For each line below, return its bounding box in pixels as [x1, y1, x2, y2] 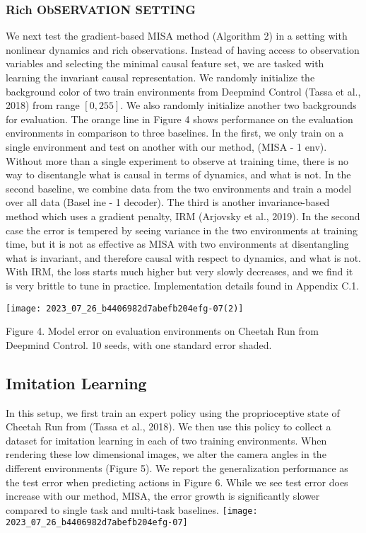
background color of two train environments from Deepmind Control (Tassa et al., [6, 84, 361, 98]
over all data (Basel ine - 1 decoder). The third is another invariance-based [6, 195, 330, 210]
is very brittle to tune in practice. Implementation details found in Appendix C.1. [6, 277, 360, 292]
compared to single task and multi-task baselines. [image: [6, 502, 258, 517]
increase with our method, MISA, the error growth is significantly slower [6, 488, 320, 503]
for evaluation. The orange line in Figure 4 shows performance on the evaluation [6, 111, 353, 126]
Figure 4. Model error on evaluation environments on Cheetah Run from [6, 323, 319, 338]
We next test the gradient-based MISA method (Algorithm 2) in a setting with [6, 28, 348, 43]
